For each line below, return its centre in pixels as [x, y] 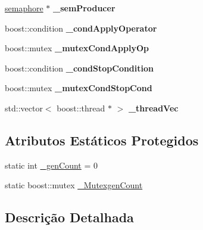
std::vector [24, 108]
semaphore [24, 8]
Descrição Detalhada [69, 217]
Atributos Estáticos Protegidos [102, 140]
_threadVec [153, 108]
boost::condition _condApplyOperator [81, 28]
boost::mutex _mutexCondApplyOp [77, 48]
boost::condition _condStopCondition [79, 68]
